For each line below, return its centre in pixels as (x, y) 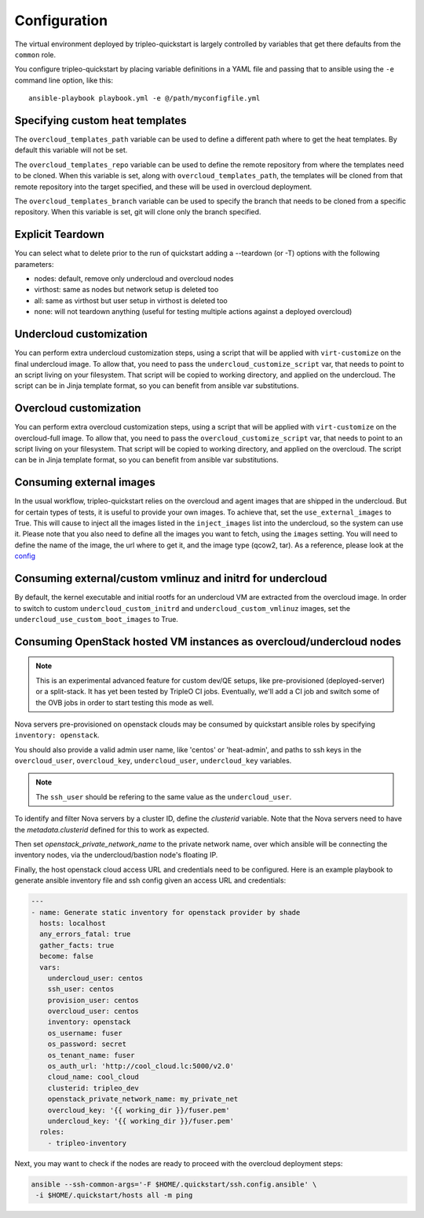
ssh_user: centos (81, 989)
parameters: (34, 264)
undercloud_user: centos (95, 978)
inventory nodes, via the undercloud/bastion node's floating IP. (116, 855)
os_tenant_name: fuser (91, 1055)
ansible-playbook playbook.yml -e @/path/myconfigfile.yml (144, 99)
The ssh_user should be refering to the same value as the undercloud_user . (164, 796)
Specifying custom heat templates (101, 121)
